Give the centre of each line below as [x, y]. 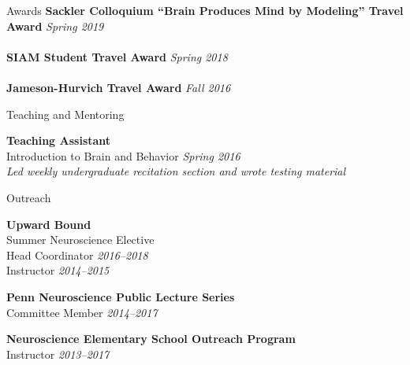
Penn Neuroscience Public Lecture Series [121, 296]
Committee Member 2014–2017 [82, 312]
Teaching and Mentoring [65, 114]
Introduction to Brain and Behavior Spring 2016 [123, 155]
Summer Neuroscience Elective [80, 240]
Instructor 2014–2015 [58, 270]
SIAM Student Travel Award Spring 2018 [117, 56]
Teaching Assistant [59, 140]
